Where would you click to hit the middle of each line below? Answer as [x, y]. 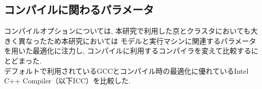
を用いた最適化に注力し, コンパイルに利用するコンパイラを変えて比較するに [131, 51]
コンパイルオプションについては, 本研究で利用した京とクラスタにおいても [127, 31]
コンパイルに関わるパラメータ [79, 9]
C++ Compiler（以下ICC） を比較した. [67, 81]
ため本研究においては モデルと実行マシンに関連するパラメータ [151, 40]
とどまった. [23, 60]
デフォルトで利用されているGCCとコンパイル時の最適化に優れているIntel [126, 70]
